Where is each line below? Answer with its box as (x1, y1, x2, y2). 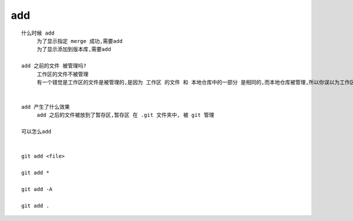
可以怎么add (21, 128, 52, 135)
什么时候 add (21, 29, 55, 36)
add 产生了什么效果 (21, 103, 70, 110)
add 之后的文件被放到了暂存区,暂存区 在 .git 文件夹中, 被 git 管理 (36, 112, 215, 119)
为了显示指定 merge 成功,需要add (36, 38, 123, 44)
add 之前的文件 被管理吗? (21, 62, 86, 69)
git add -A (21, 186, 53, 192)
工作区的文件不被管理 (36, 71, 89, 78)
